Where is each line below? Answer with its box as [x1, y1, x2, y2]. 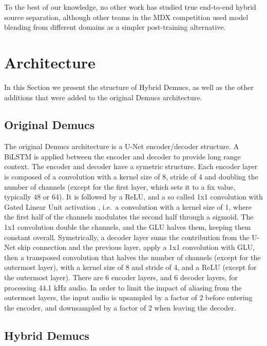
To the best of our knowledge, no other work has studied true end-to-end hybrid [4, 2, 256, 12]
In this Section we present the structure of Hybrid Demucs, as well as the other [4, 81, 254, 92]
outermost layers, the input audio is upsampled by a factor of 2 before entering [4, 292, 253, 303]
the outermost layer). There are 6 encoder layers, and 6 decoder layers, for [4, 272, 238, 283]
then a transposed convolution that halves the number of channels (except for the [4, 251, 261, 262]
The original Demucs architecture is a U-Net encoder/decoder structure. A [4, 141, 239, 152]
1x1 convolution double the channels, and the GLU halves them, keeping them [4, 222, 251, 232]
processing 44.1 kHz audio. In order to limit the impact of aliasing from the [4, 282, 242, 293]
